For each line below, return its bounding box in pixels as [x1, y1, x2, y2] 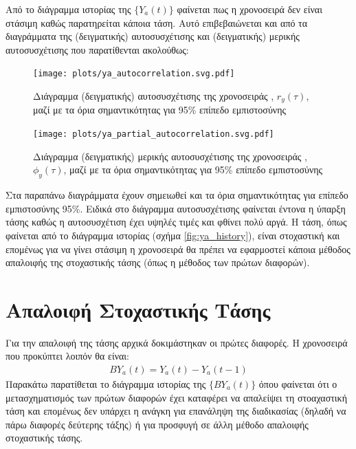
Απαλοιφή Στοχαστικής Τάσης [5, 295, 271, 323]
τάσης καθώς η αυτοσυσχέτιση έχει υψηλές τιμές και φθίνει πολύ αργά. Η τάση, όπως [5, 215, 347, 229]
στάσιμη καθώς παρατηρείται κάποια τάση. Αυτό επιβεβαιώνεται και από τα [5, 15, 308, 30]
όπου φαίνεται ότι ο [258, 377, 337, 391]
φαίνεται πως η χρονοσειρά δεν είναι [177, 2, 322, 16]
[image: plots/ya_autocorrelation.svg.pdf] [33, 69, 235, 79]
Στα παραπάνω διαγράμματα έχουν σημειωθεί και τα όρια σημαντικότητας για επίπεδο [5, 188, 348, 202]
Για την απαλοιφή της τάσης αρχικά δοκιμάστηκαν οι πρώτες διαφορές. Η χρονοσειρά [5, 335, 348, 349]
